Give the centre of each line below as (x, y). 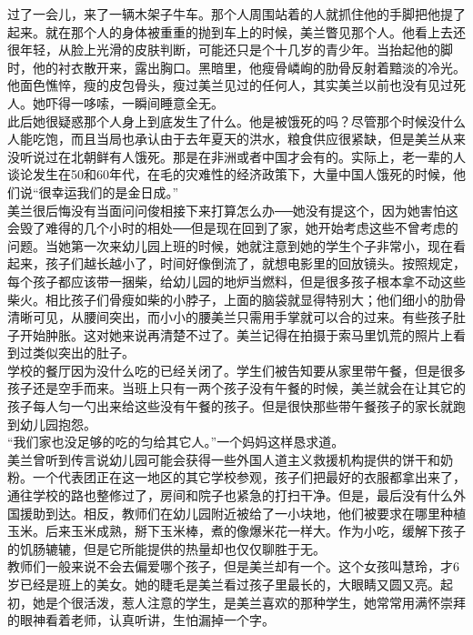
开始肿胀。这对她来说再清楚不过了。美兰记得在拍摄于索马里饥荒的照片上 (236, 334)
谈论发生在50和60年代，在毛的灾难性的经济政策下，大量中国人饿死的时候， (230, 174)
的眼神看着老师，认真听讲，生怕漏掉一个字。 (141, 620)
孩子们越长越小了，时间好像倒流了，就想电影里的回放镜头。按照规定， (255, 263)
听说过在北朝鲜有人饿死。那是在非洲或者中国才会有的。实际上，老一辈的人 (242, 156)
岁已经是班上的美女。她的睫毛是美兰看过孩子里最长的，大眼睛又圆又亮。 (224, 584)
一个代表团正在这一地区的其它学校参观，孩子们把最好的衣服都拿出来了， (249, 477)
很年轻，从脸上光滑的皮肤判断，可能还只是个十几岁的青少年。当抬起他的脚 (230, 50)
